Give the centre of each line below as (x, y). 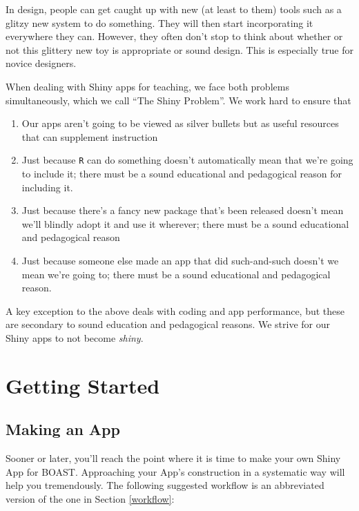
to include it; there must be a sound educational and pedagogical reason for (182, 173)
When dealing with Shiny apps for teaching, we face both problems (147, 86)
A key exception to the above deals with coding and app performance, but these (175, 310)
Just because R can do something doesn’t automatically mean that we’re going (187, 160)
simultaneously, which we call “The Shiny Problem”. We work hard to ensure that (178, 100)
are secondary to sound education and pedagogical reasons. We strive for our (168, 324)
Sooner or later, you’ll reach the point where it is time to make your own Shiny (173, 458)
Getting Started (83, 385)
